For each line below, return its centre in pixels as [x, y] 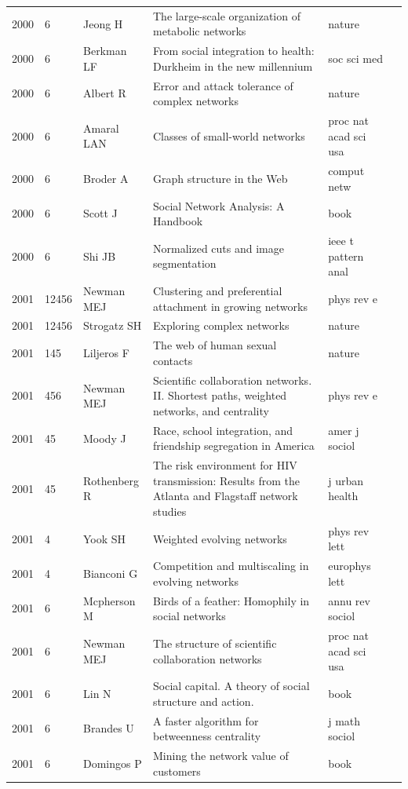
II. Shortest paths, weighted [220, 395]
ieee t [341, 240]
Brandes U [109, 728]
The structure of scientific [215, 643]
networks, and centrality [211, 410]
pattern [346, 256]
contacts [173, 360]
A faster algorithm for [206, 720]
